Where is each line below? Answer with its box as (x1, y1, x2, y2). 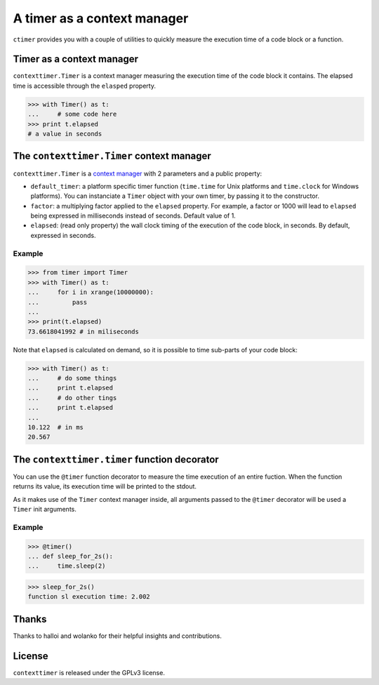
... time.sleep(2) (27, 562, 106, 570)
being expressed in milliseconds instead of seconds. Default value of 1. (30, 211, 237, 220)
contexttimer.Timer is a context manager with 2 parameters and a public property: (13, 169, 262, 178)
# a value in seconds (27, 130, 102, 138)
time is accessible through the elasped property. (13, 81, 156, 90)
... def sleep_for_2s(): (27, 552, 114, 561)
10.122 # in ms (27, 423, 84, 432)
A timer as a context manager (13, 11, 189, 26)
